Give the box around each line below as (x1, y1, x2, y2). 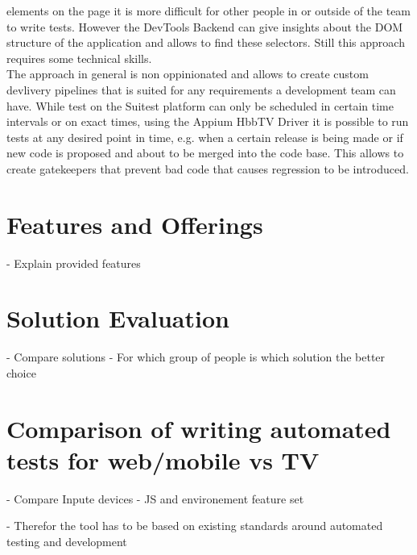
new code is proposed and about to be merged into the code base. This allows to (6, 144, 404, 161)
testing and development (6, 533, 127, 550)
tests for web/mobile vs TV (6, 443, 320, 476)
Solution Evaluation (6, 302, 229, 335)
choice (6, 364, 36, 381)
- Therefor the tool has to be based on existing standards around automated (6, 517, 383, 534)
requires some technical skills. (6, 49, 152, 66)
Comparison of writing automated (6, 411, 391, 444)
